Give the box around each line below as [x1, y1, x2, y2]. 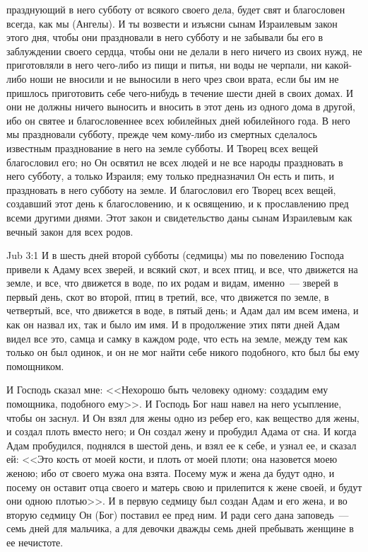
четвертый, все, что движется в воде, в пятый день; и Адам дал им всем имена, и [6, 303, 359, 318]
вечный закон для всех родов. [6, 224, 133, 238]
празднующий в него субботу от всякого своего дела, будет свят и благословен [6, 2, 345, 16]
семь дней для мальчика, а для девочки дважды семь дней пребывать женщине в [6, 521, 354, 536]
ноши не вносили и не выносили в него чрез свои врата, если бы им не [30, 71, 339, 86]
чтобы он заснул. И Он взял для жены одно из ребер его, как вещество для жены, [6, 410, 360, 425]
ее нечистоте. [6, 534, 64, 549]
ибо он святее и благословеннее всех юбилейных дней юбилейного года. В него [6, 113, 350, 127]
